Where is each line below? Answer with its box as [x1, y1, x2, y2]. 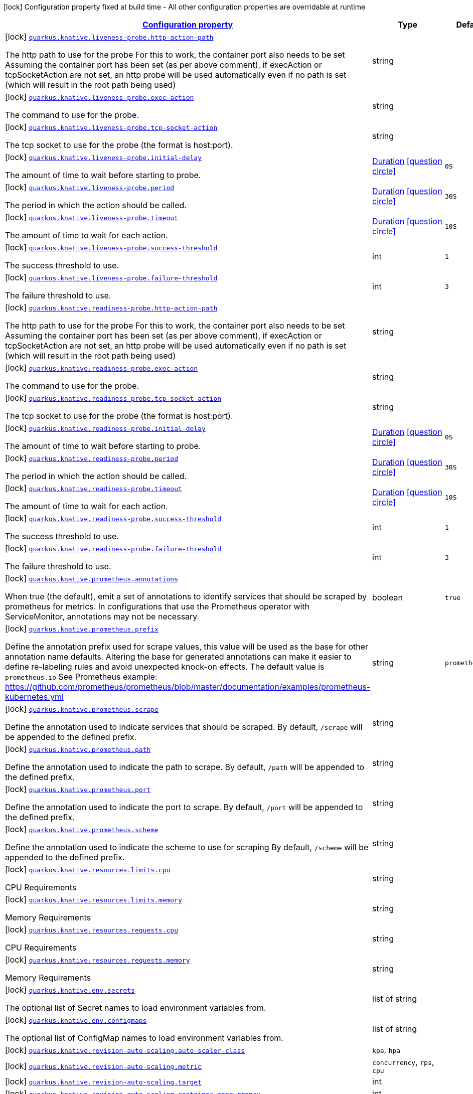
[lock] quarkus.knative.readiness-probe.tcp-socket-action [5, 393, 222, 403]
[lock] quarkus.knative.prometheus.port [5, 784, 151, 794]
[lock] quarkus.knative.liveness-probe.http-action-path [5, 32, 214, 42]
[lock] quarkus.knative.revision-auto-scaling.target [5, 1076, 202, 1086]
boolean [372, 592, 403, 602]
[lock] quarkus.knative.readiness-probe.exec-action [5, 363, 198, 373]
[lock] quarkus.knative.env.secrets [5, 985, 135, 995]
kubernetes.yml [5, 692, 64, 702]
